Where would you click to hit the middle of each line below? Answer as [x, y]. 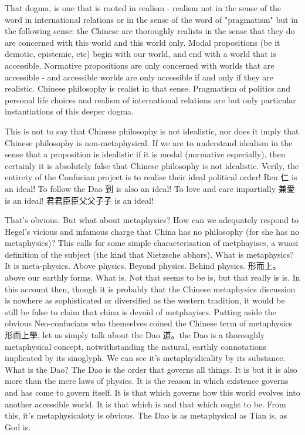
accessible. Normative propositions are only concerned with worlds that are [140, 65]
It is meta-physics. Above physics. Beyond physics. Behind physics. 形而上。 [143, 266]
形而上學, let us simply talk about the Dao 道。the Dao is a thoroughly [135, 335]
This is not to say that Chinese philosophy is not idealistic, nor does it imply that [152, 131]
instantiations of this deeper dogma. [70, 111]
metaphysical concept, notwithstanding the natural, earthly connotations [136, 346]
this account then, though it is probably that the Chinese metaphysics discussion [150, 289]
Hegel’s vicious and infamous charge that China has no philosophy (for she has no [152, 231]
